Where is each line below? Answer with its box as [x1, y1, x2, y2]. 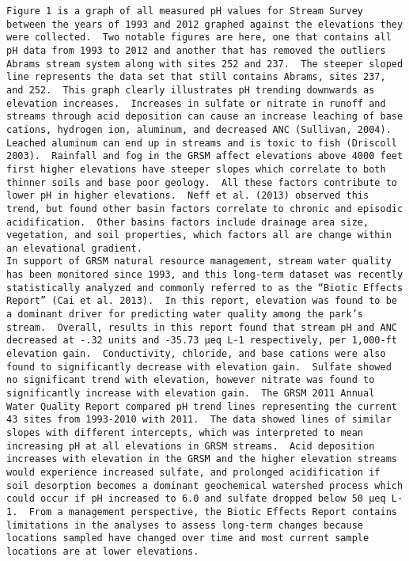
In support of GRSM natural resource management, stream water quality [6, 256, 392, 267]
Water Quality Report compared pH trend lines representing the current [6, 400, 397, 412]
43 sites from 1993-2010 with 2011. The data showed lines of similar [6, 414, 392, 426]
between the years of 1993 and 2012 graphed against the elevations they [6, 18, 403, 30]
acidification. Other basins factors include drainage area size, [6, 216, 369, 228]
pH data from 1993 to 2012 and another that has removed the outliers [6, 44, 386, 56]
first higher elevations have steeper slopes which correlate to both [6, 163, 386, 175]
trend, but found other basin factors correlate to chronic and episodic [6, 203, 403, 214]
